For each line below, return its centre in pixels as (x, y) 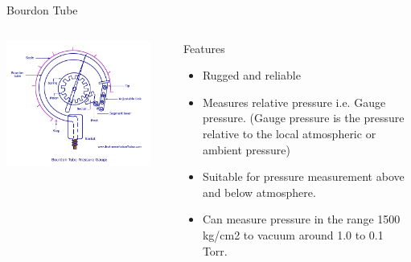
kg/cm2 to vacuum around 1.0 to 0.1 (293, 234)
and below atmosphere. (259, 192)
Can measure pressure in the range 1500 (301, 219)
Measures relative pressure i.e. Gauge (294, 102)
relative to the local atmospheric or (289, 133)
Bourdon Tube (42, 10)
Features (204, 48)
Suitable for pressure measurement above (303, 176)
